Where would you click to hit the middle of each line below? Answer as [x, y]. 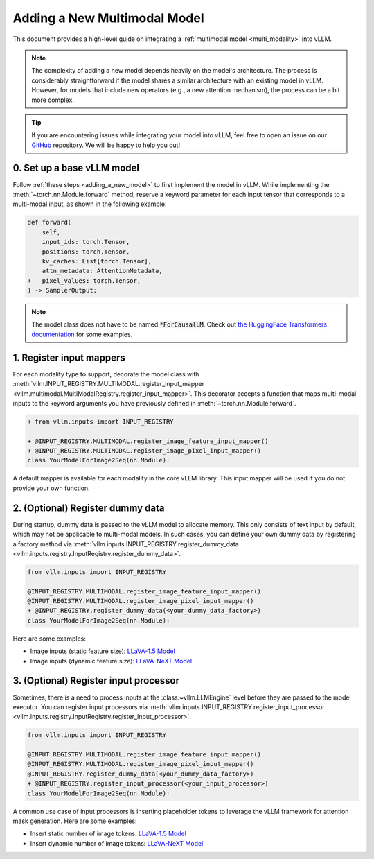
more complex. [53, 100]
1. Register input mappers [69, 357]
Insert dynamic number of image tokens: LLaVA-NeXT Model [117, 843]
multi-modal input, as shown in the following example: [90, 204]
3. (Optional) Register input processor [96, 680]
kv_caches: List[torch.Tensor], [97, 261]
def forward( [50, 223]
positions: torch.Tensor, [86, 252]
